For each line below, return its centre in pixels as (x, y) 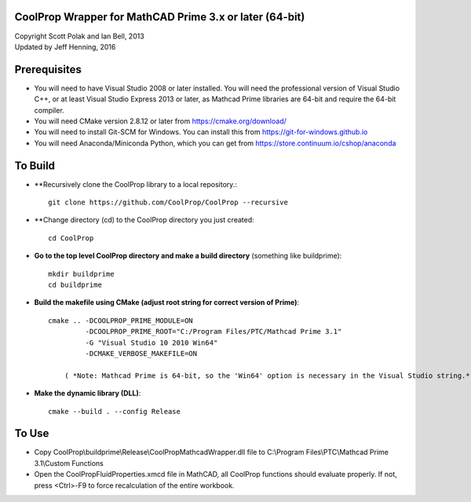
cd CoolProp (71, 238)
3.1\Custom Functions (69, 463)
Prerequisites (48, 70)
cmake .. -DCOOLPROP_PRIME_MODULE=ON (121, 321)
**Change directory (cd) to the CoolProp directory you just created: (144, 220)
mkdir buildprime (81, 274)
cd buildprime (75, 285)
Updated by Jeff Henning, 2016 (65, 46)
